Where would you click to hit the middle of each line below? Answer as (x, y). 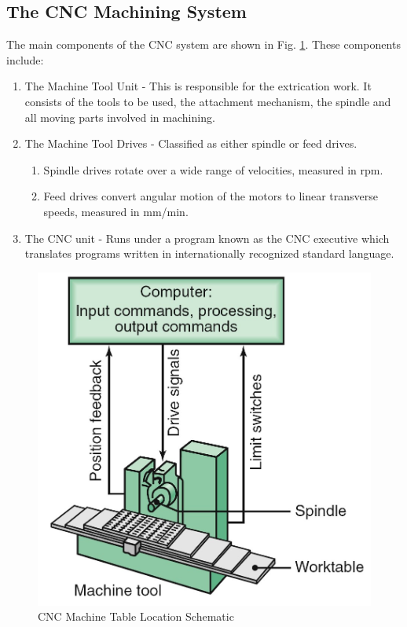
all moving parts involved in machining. (120, 117)
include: (25, 59)
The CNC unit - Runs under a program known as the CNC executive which (207, 238)
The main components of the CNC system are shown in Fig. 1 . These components (203, 44)
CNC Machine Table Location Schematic (136, 616)
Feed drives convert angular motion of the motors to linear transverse (211, 196)
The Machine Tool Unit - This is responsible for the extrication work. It (198, 86)
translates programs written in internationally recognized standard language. (209, 253)
